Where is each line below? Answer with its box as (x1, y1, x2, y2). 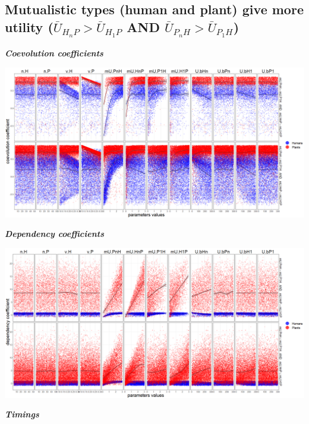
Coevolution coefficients (5, 47, 103, 59)
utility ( (5, 17, 53, 36)
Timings (5, 408, 39, 420)
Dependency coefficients (5, 227, 104, 240)
